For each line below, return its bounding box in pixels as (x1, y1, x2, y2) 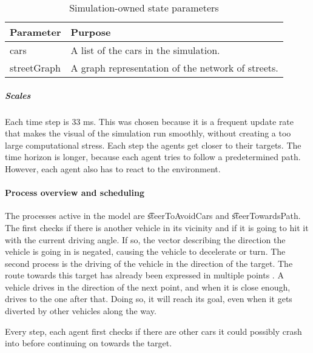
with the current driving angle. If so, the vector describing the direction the (5, 233, 286, 246)
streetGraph (10, 61, 61, 75)
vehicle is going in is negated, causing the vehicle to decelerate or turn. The (5, 245, 286, 258)
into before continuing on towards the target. (5, 337, 172, 349)
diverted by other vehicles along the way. (5, 304, 156, 317)
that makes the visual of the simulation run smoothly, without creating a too (5, 127, 291, 140)
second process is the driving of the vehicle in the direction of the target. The (5, 257, 293, 269)
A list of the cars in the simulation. (70, 43, 220, 57)
